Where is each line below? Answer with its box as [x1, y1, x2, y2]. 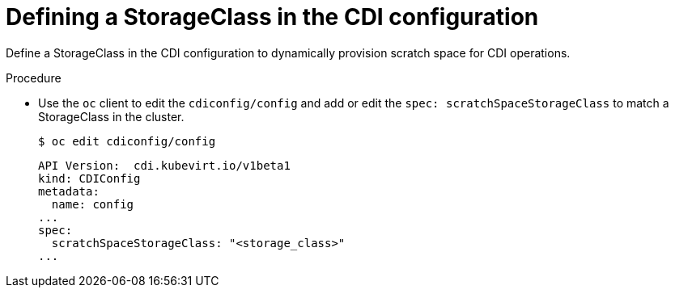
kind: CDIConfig [38, 171, 141, 185]
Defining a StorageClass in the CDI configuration [6, 3, 539, 31]
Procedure [6, 70, 62, 85]
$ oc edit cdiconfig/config [38, 134, 216, 148]
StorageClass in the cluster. [38, 109, 185, 124]
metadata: [38, 184, 100, 198]
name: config [51, 197, 134, 211]
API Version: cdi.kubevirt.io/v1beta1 [38, 158, 291, 172]
